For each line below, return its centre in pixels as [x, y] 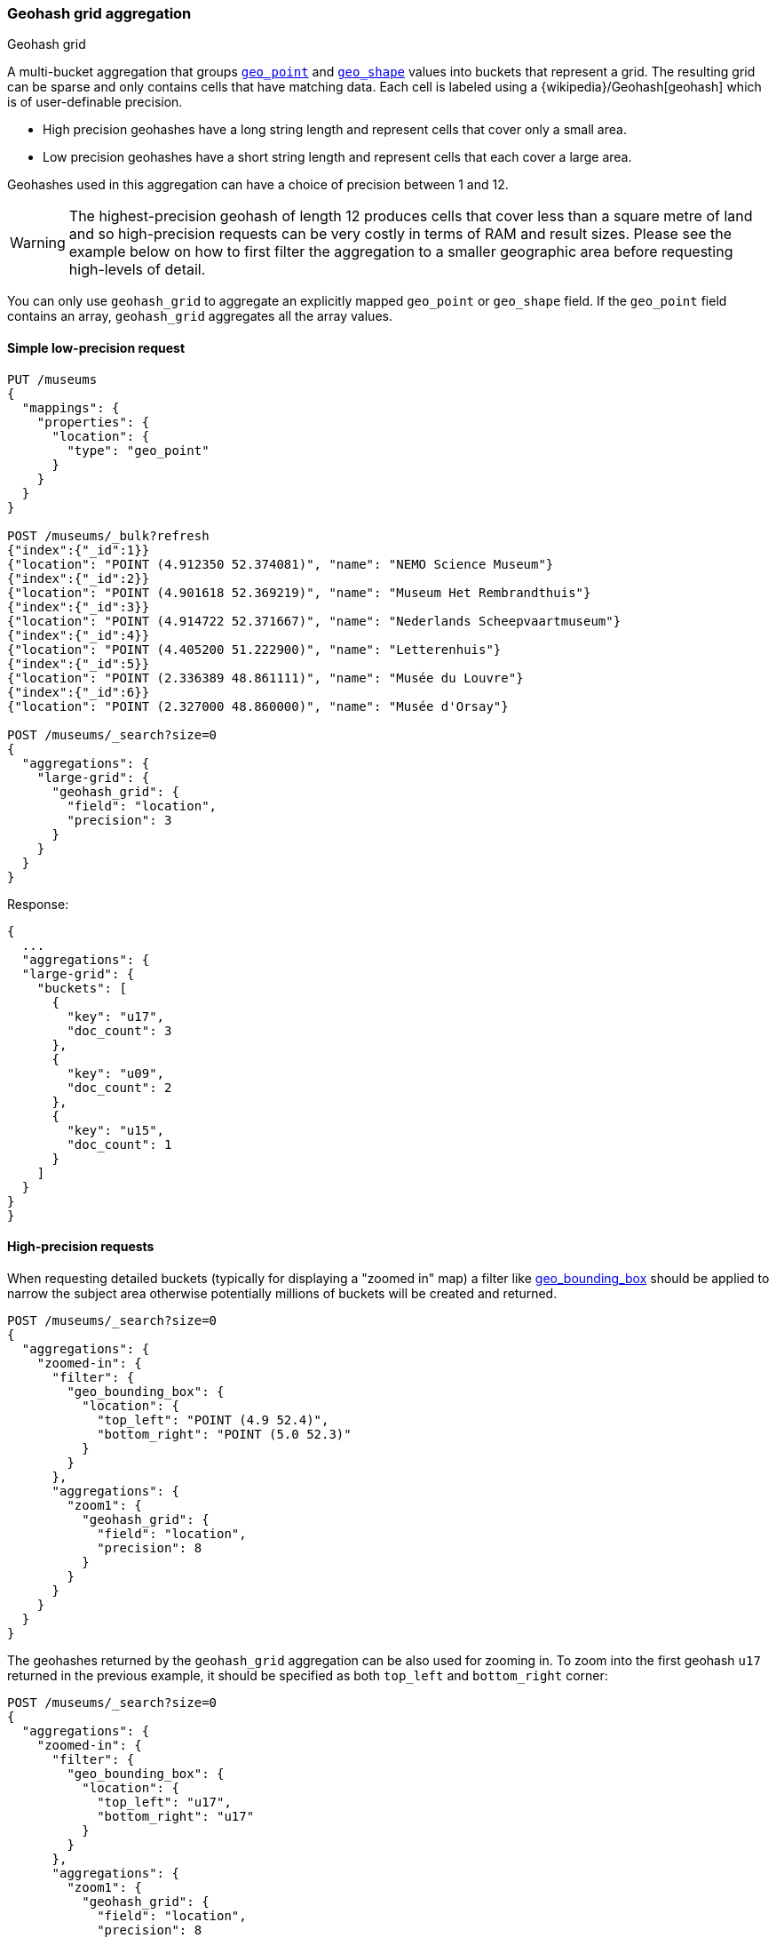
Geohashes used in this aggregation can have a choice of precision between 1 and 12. [258, 185]
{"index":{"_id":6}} [79, 692]
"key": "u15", [116, 1130]
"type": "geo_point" [138, 450]
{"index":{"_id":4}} [79, 635]
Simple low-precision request [96, 347]
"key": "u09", [116, 1073]
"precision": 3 [119, 820]
